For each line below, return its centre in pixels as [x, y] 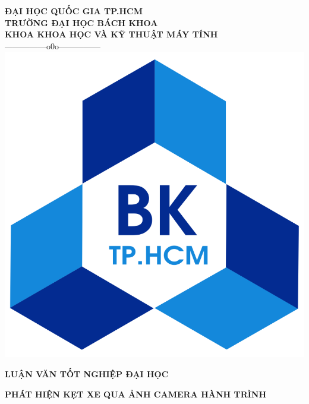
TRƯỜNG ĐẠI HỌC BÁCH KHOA [81, 22]
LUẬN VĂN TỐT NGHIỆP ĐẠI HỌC [87, 374]
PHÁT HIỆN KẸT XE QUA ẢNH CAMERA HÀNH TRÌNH [136, 394]
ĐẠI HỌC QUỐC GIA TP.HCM [74, 11]
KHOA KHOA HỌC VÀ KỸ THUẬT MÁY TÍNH [111, 34]
